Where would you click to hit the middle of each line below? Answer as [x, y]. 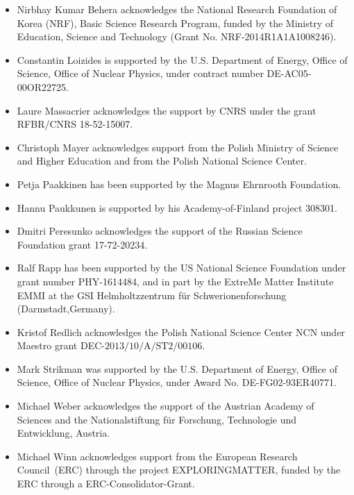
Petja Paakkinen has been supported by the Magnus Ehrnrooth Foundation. [179, 184]
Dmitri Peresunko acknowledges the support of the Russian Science [160, 231]
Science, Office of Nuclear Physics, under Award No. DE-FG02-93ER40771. [177, 382]
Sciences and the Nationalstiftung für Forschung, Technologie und [157, 419]
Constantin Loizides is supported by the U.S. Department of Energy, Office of [182, 59]
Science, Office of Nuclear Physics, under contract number [140, 73]
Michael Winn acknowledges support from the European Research [157, 456]
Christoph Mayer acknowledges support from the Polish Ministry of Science [178, 147]
